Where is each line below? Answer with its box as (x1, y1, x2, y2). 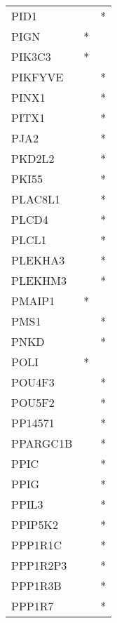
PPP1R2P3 (11, 557, 67, 573)
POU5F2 (11, 394, 55, 410)
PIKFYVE (11, 69, 64, 85)
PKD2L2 (11, 150, 55, 166)
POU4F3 (11, 374, 55, 390)
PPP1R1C (11, 537, 62, 553)
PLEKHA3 (11, 252, 65, 268)
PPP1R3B (11, 577, 62, 594)
